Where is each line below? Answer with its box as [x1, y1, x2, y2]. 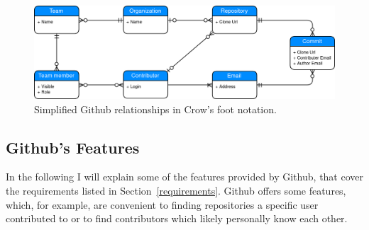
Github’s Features [6, 136, 140, 158]
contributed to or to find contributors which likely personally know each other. [6, 211, 348, 226]
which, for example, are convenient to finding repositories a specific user [6, 197, 319, 212]
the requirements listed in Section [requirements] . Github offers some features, [6, 183, 346, 198]
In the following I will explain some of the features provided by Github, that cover [6, 169, 363, 184]
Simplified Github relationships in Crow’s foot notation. [34, 101, 277, 116]
